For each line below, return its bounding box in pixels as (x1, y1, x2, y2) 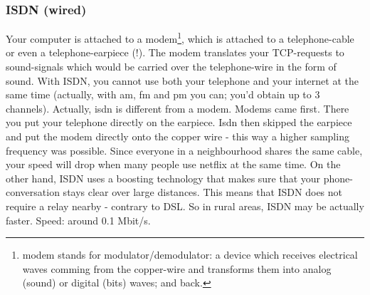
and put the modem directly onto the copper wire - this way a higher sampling (6, 129, 349, 144)
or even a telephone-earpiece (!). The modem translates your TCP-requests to (6, 45, 344, 60)
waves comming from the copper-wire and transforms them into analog (22, 261, 332, 276)
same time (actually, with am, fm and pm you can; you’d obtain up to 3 (6, 87, 320, 102)
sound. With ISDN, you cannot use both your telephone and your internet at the (6, 73, 359, 88)
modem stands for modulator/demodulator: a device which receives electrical (22, 247, 358, 262)
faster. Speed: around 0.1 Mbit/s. (6, 212, 151, 227)
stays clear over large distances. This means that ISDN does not (63, 185, 343, 200)
